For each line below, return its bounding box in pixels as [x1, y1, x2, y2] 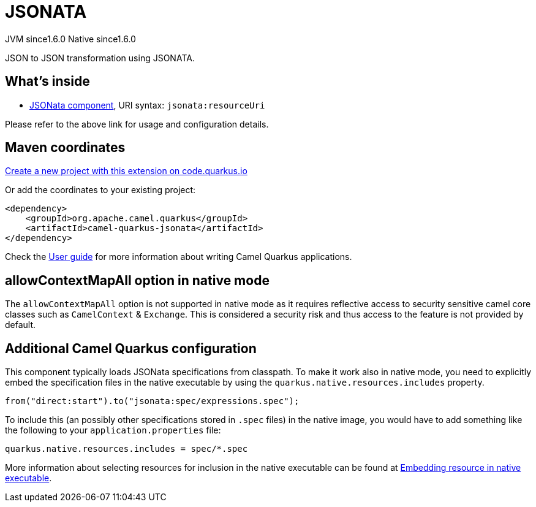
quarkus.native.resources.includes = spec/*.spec [5, 444, 248, 454]
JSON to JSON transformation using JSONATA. [5, 52, 195, 63]
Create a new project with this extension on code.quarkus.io [5, 166, 247, 177]
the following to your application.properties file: [5, 425, 221, 436]
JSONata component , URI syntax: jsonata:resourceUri [29, 99, 265, 110]
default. [5, 319, 36, 330]
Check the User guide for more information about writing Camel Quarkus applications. [5, 251, 352, 262]
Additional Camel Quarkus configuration [5, 340, 257, 356]
